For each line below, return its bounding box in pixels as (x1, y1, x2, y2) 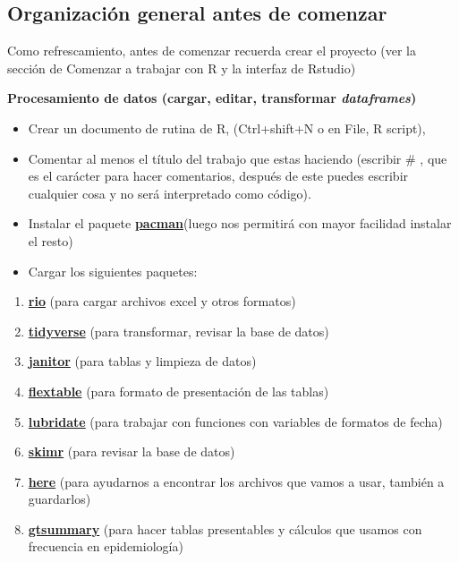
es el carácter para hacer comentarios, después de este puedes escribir (28, 166, 409, 185)
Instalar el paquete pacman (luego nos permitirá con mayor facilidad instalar (28, 214, 452, 233)
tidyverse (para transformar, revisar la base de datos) (28, 321, 329, 340)
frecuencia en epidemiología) (28, 537, 183, 556)
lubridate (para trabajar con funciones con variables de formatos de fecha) (28, 412, 443, 430)
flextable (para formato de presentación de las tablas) (28, 381, 329, 400)
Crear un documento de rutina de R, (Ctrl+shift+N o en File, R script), (28, 118, 426, 137)
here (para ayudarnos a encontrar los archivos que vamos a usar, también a (28, 472, 445, 490)
